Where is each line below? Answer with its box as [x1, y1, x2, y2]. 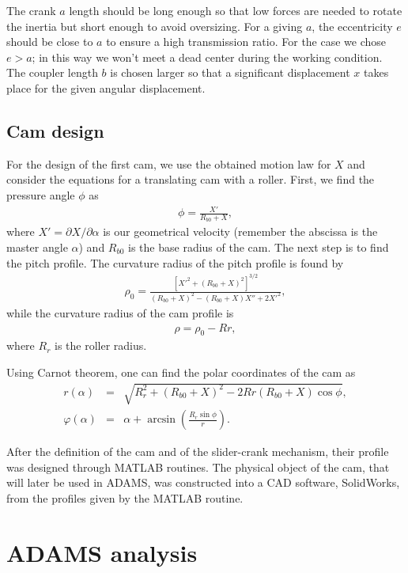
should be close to [6, 33, 93, 50]
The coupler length [6, 64, 98, 81]
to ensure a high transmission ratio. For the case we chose [106, 33, 387, 50]
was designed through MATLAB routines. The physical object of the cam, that [6, 458, 390, 475]
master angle [6, 238, 68, 255]
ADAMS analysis [6, 536, 198, 568]
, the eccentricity [312, 17, 393, 34]
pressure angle [6, 186, 75, 203]
